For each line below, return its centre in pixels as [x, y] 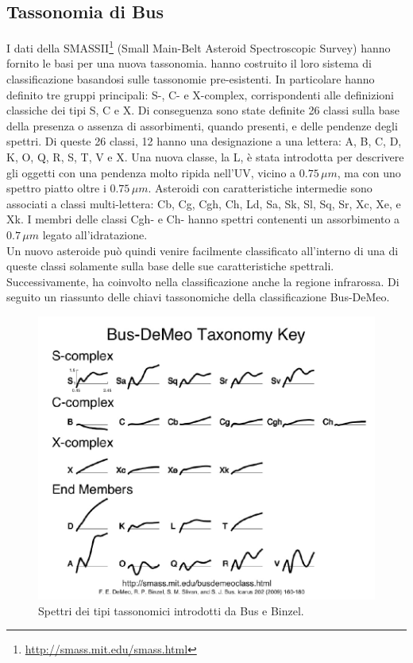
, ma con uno [369, 172]
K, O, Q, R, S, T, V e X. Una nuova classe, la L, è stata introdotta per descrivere [205, 157]
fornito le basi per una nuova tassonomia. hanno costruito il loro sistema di [189, 63]
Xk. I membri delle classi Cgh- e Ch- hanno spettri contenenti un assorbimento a [203, 219]
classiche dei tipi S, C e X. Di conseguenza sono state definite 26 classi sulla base [203, 110]
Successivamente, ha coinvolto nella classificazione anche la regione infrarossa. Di [203, 281]
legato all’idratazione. [95, 234]
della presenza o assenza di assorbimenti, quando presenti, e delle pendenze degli [202, 125]
